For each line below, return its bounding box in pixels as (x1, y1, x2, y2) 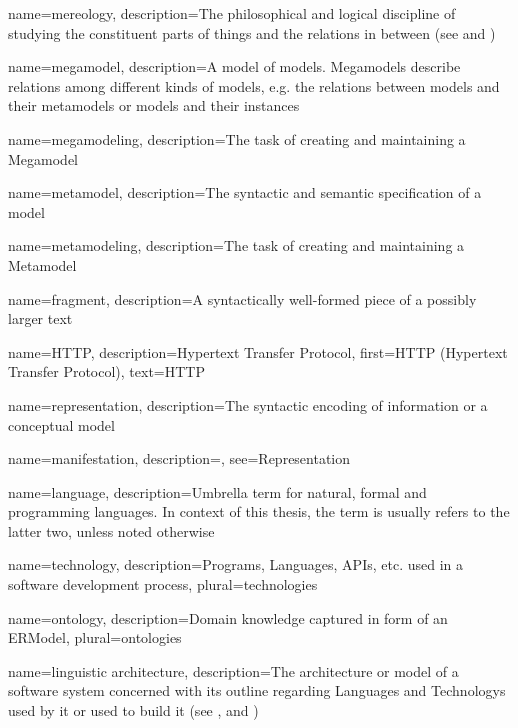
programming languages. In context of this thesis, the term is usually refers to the (8, 501, 510, 522)
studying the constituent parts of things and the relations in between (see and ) (8, 22, 496, 43)
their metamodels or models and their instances (8, 95, 300, 116)
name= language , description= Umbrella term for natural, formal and (8, 481, 427, 502)
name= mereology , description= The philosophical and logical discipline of (8, 3, 456, 23)
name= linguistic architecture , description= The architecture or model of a (8, 660, 459, 681)
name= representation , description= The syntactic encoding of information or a (8, 394, 488, 415)
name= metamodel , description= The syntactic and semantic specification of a (8, 182, 482, 203)
